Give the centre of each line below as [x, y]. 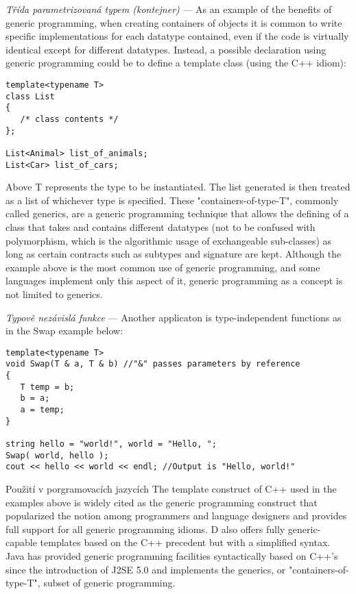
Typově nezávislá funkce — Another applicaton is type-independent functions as [174, 317]
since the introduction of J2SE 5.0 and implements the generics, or [146, 569]
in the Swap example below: [64, 331]
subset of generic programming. [109, 583]
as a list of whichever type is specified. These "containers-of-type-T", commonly [172, 200]
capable [21, 542]
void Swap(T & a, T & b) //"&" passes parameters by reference [153, 364]
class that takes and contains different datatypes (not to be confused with [161, 227]
